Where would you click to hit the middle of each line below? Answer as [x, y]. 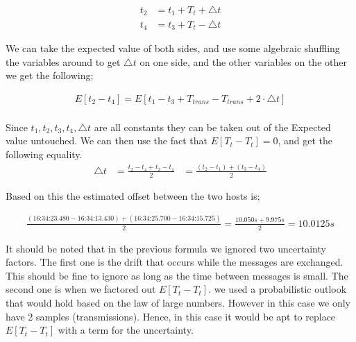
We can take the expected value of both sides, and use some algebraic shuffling [173, 48]
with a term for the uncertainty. [126, 330]
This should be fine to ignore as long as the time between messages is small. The [177, 275]
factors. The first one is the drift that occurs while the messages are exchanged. [175, 262]
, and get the [305, 140]
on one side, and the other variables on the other [243, 61]
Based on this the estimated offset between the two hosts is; [133, 195]
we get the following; [50, 75]
